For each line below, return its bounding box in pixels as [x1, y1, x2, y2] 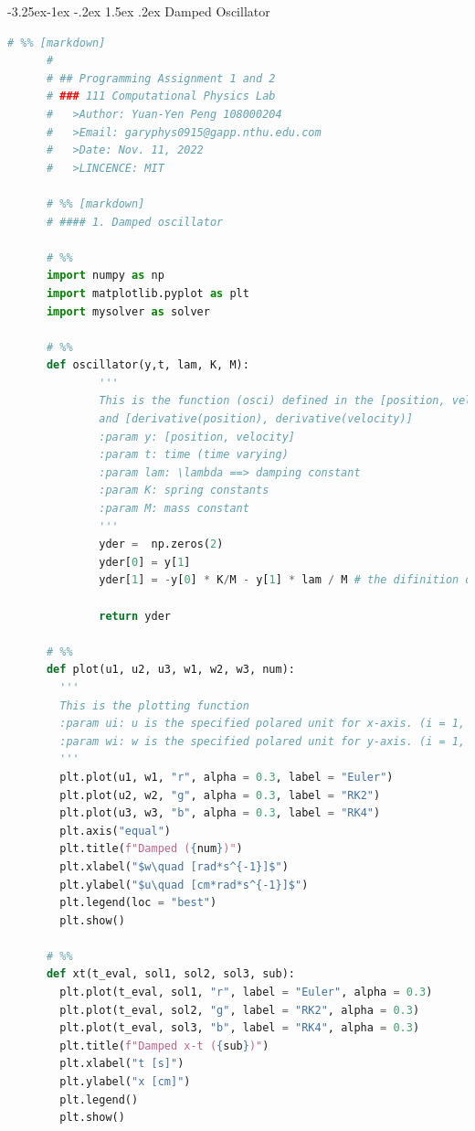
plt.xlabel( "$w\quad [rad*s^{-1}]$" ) [59, 859, 289, 873]
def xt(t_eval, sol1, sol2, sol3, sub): [46, 967, 295, 981]
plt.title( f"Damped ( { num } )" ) [59, 842, 243, 856]
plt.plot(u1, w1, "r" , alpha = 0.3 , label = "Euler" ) [59, 770, 394, 784]
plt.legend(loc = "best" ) [59, 896, 217, 910]
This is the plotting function [59, 699, 249, 712]
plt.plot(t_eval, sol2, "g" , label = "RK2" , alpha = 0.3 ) [59, 1003, 420, 1017]
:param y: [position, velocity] [99, 430, 295, 443]
